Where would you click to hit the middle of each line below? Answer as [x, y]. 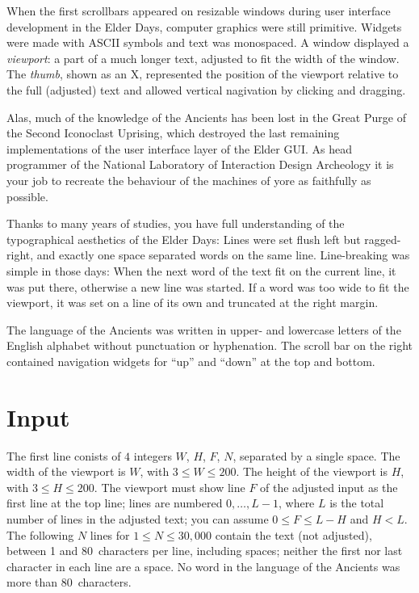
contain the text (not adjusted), [293, 534]
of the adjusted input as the [329, 487]
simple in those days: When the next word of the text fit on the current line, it [201, 270]
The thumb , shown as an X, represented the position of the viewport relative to [203, 74]
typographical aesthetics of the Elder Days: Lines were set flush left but [184, 239]
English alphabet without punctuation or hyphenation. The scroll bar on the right [210, 345]
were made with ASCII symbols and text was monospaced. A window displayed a [208, 42]
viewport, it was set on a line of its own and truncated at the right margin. [193, 303]
